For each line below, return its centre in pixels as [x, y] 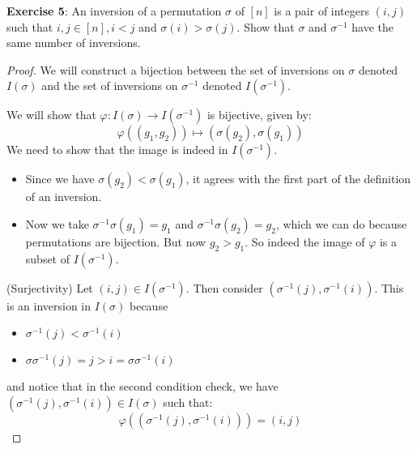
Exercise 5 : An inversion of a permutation [114, 11]
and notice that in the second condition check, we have [143, 386]
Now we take [57, 223]
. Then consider [224, 287]
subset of [48, 258]
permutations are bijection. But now [116, 241]
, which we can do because [341, 223]
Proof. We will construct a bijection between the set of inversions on [176, 69]
